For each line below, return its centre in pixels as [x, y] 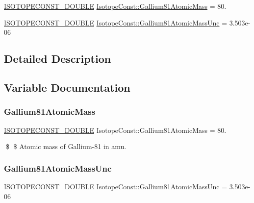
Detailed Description [58, 59]
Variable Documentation [67, 87]
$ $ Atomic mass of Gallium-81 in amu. [66, 146]
